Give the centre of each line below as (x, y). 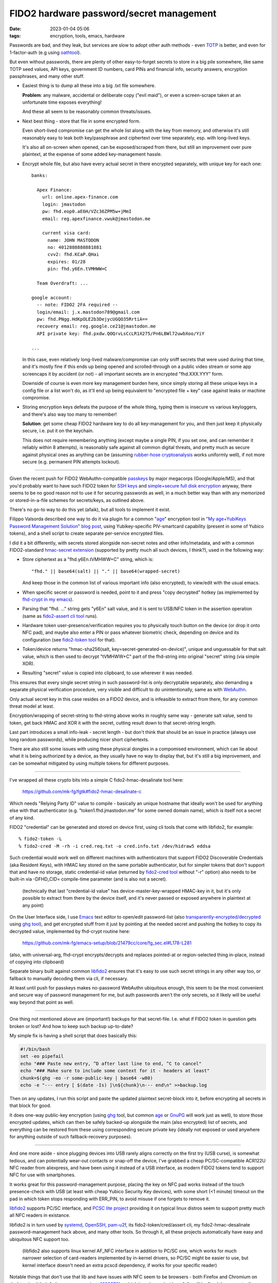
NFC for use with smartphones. (43, 1175)
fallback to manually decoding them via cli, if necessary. (69, 978)
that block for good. (30, 1105)
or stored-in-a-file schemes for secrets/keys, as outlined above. (77, 500)
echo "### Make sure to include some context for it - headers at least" (115, 1071)
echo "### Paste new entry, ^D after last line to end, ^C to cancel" (111, 1063)
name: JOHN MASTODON (73, 240)
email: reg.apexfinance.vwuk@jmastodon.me (96, 219)
